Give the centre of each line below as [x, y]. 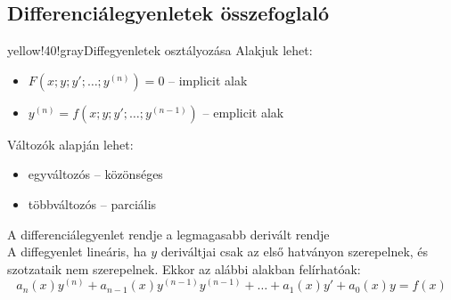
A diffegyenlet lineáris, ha [77, 251]
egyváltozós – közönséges [95, 174]
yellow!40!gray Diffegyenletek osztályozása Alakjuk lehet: [160, 50]
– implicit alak [208, 80]
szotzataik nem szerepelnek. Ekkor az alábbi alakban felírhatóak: [184, 268]
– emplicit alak [243, 112]
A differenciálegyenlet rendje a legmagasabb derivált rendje [168, 234]
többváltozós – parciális [92, 203]
